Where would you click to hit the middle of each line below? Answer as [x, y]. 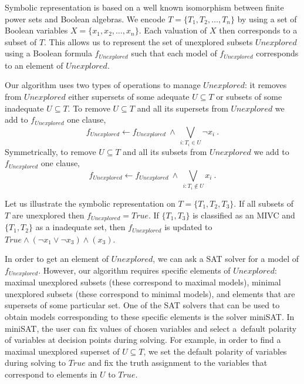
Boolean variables [36, 30]
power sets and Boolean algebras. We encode [85, 18]
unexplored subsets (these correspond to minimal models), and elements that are [150, 293]
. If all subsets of [264, 203]
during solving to [35, 363]
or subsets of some [249, 97]
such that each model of [174, 53]
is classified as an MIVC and [244, 215]
